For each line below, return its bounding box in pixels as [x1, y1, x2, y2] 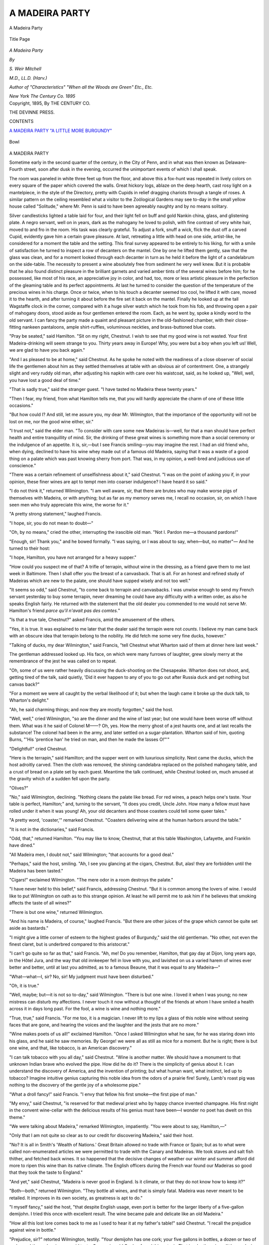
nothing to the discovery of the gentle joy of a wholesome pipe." [9, 1082, 141, 1088]
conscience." [9, 463, 36, 469]
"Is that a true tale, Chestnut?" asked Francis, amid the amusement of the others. [9, 617, 175, 622]
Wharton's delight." [9, 697, 49, 703]
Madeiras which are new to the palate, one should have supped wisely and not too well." [9, 578, 191, 584]
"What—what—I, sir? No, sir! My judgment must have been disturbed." [9, 974, 154, 980]
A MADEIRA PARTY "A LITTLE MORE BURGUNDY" [9, 127, 112, 133]
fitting [9, 324, 21, 330]
